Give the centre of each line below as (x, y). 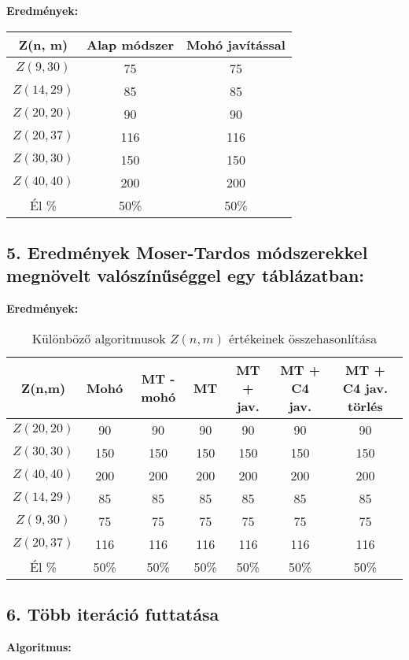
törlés (365, 406)
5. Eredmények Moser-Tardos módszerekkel (187, 252)
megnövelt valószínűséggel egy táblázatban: (186, 275)
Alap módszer (131, 44)
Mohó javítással (236, 44)
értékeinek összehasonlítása (303, 338)
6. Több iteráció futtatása (113, 614)
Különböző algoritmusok (99, 338)
